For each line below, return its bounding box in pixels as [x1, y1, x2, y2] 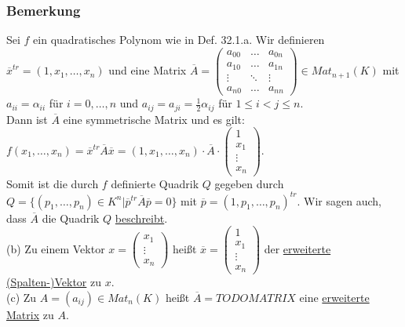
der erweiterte [264, 240, 331, 256]
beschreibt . [115, 209, 168, 226]
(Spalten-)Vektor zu [6, 274, 102, 290]
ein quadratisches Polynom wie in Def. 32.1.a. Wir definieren [33, 31, 325, 48]
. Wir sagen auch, [297, 192, 381, 209]
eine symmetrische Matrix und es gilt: [63, 111, 245, 127]
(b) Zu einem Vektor [6, 240, 105, 256]
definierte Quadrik [111, 175, 199, 191]
